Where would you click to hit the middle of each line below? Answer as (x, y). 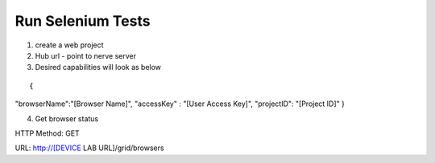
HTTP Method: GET (47, 133)
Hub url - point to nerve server (86, 55)
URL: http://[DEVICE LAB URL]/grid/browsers (89, 148)
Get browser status (67, 118)
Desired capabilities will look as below (98, 67)
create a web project (69, 45)
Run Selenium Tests (83, 21)
